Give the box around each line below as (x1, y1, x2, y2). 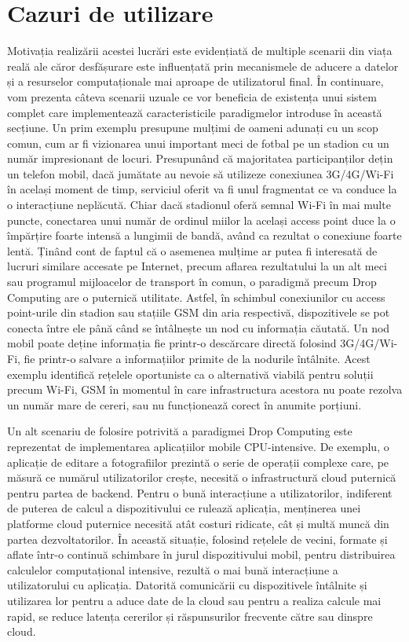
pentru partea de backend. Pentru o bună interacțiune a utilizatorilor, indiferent (7, 484, 393, 501)
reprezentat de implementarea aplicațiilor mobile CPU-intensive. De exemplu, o (7, 438, 389, 454)
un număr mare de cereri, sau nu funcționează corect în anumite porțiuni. (7, 396, 362, 413)
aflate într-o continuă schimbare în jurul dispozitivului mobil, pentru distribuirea (7, 546, 396, 563)
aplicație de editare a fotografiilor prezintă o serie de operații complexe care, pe (7, 453, 389, 470)
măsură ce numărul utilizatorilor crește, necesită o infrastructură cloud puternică (7, 469, 396, 486)
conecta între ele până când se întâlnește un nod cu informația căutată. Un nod (7, 319, 390, 336)
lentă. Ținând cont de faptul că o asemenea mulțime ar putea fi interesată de (7, 242, 378, 259)
